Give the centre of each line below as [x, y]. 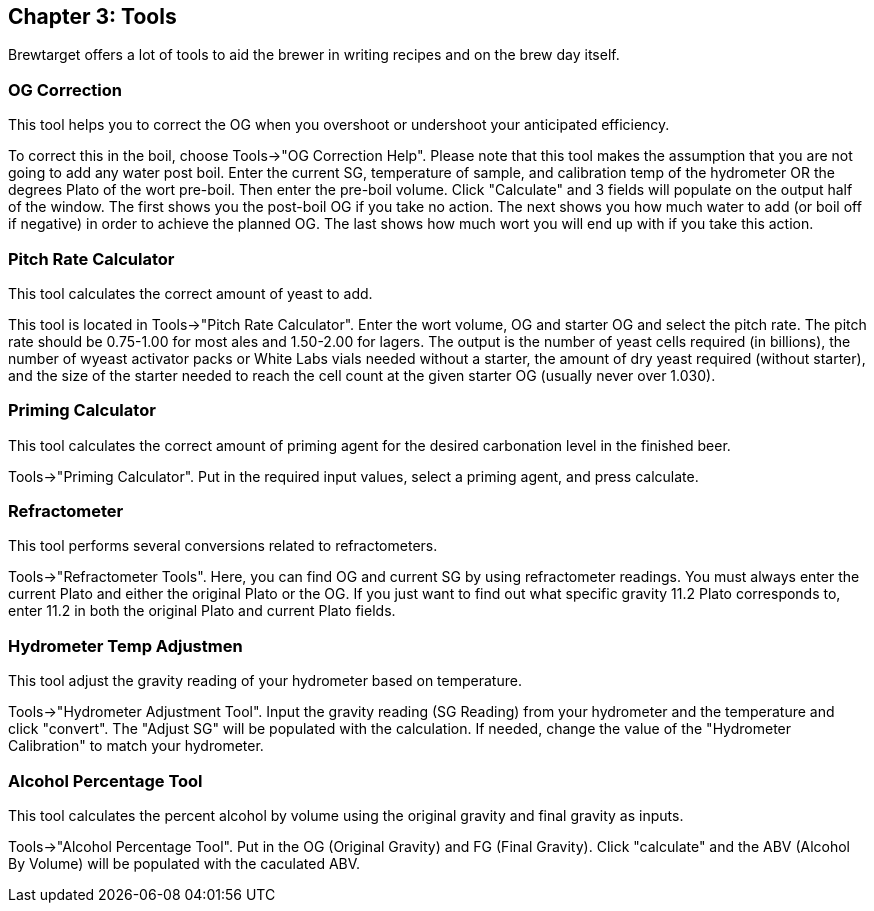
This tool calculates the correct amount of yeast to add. [190, 293]
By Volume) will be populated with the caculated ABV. [184, 863]
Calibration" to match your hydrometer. [136, 746]
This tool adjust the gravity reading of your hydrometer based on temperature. [265, 681]
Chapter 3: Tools [92, 16]
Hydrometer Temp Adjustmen [125, 645]
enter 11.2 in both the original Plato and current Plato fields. [202, 611]
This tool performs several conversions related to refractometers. [223, 546]
